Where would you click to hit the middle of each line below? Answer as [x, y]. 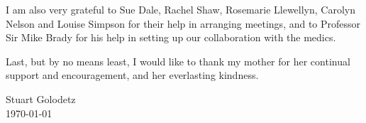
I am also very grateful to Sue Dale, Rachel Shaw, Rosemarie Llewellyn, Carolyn [181, 9]
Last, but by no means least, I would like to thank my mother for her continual [178, 61]
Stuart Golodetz [41, 98]
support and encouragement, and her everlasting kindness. [132, 75]
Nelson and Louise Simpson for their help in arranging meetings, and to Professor [183, 23]
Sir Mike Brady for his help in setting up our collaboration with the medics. [171, 37]
